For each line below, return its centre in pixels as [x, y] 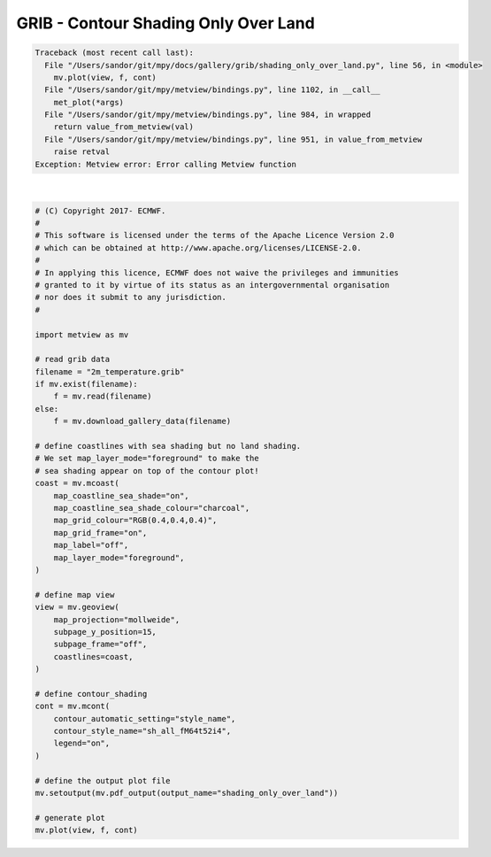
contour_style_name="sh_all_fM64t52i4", [142, 731]
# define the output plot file [103, 780]
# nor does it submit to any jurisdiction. [131, 297]
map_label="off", [91, 545]
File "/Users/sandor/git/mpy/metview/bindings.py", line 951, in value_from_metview [234, 139]
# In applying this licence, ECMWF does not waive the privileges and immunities [217, 273]
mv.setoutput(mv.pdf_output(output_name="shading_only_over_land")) [187, 793]
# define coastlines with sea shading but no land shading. [168, 446]
